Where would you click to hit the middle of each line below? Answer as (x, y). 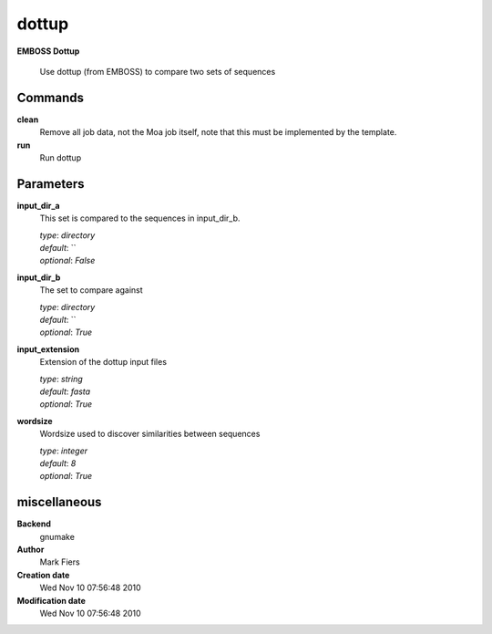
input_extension (48, 349)
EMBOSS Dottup (48, 51)
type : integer (64, 451)
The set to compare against (91, 290)
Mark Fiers (60, 562)
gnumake (57, 536)
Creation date (43, 575)
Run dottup (61, 158)
